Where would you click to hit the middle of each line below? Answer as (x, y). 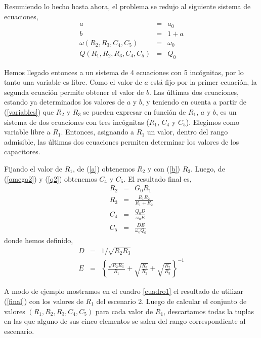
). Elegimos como (212, 122)
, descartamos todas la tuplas (209, 311)
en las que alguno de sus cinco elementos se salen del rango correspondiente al (125, 321)
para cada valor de (124, 311)
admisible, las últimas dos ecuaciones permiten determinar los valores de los (122, 141)
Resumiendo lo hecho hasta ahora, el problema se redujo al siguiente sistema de (127, 6)
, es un (226, 111)
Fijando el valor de (33, 168)
